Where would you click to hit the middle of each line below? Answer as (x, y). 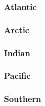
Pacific (17, 76)
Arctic (17, 29)
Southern (22, 99)
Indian (17, 52)
